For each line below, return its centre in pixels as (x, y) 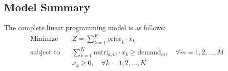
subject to (45, 52)
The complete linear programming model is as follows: (85, 27)
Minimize (44, 39)
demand (149, 52)
